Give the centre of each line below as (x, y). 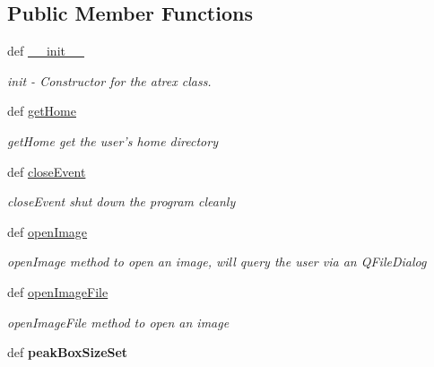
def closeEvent (47, 171)
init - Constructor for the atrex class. (109, 80)
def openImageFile (58, 291)
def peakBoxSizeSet (68, 352)
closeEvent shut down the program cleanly (122, 201)
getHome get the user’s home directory (113, 140)
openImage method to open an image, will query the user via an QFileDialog (217, 262)
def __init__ (46, 51)
